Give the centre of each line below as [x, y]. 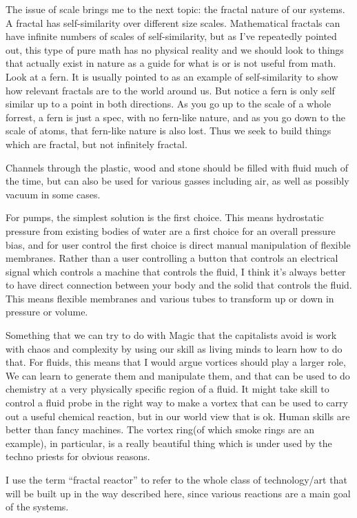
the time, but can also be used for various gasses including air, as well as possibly [177, 181]
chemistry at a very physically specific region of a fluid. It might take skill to [167, 389]
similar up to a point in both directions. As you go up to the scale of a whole [169, 104]
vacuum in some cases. [53, 194]
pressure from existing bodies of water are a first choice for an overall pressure [171, 230]
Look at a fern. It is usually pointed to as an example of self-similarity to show [172, 76]
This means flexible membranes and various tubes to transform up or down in [170, 298]
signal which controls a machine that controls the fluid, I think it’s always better [176, 271]
